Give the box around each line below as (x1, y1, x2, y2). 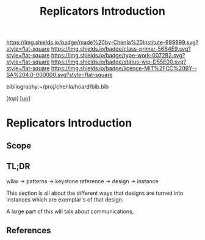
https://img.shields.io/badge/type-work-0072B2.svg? (51, 52, 185, 59)
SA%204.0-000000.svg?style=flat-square (6, 71, 113, 79)
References (6, 225, 51, 236)
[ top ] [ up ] (6, 95, 31, 102)
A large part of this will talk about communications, (6, 208, 134, 215)
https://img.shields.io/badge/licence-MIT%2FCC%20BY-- (51, 65, 197, 72)
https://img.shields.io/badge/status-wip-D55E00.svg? (51, 58, 187, 65)
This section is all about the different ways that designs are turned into (6, 189, 184, 197)
